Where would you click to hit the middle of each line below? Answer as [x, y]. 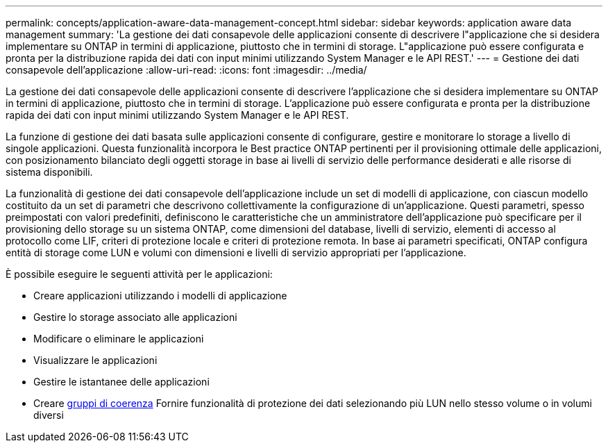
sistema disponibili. [49, 172]
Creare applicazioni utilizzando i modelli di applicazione [160, 296]
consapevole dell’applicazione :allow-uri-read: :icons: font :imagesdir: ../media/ [186, 70]
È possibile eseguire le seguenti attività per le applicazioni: [139, 274]
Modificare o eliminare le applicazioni [119, 339]
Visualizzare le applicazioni [95, 360]
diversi [49, 415]
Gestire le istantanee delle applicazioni [121, 382]
